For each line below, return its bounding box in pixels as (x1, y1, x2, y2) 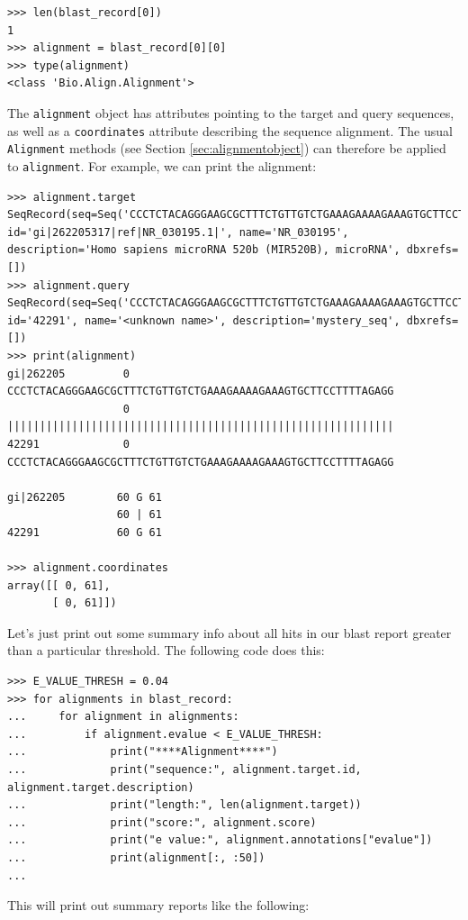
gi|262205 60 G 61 (7, 490, 162, 504)
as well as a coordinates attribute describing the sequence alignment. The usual (7, 121, 453, 140)
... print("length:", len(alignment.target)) (7, 798, 362, 812)
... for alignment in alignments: (7, 710, 239, 724)
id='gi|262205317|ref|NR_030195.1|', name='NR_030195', (7, 225, 349, 239)
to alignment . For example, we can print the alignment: (7, 156, 317, 175)
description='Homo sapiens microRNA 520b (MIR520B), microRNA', (7, 243, 400, 257)
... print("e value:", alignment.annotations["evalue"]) (7, 833, 433, 847)
